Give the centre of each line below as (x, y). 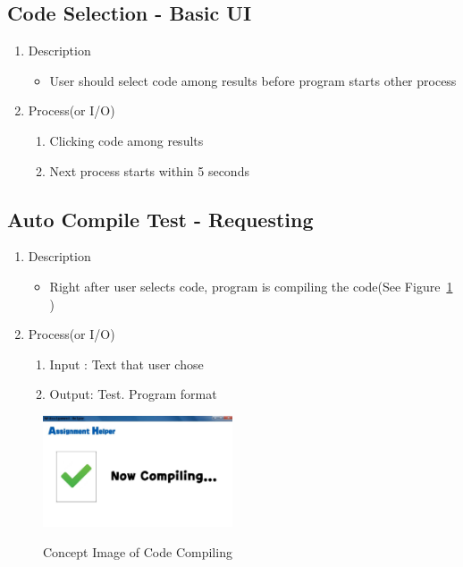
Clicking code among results (126, 140)
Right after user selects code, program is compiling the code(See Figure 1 (251, 286)
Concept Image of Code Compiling (138, 551)
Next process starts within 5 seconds (149, 170)
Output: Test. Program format (133, 394)
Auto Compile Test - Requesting (160, 219)
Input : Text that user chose (126, 364)
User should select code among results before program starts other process (253, 80)
